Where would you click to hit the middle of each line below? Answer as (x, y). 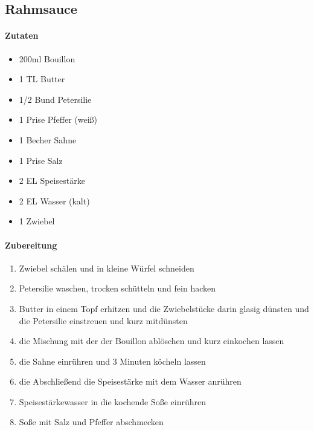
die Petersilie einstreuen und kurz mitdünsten (103, 320)
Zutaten (22, 35)
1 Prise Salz (41, 160)
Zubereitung (31, 245)
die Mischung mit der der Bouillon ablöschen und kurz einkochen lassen (152, 341)
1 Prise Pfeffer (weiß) (58, 119)
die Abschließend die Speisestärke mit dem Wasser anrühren (130, 381)
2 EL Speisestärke (52, 181)
